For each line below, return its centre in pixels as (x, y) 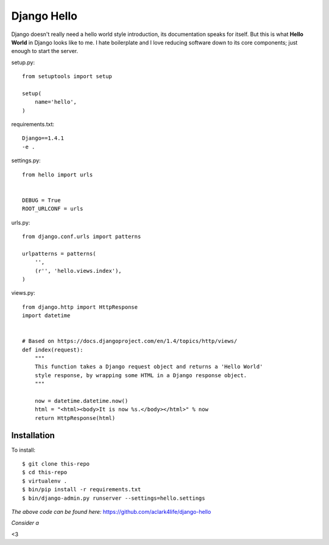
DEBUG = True (41, 200)
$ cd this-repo (45, 472)
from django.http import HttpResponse (80, 307)
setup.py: (23, 62)
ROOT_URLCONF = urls (53, 209)
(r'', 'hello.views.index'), (78, 271)
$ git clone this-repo (56, 464)
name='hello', (56, 102)
